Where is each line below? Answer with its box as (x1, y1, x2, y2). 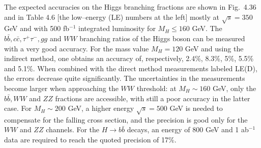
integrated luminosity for (78, 23, 156, 34)
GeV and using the (185, 43, 244, 53)
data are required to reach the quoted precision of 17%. (4, 134, 177, 145)
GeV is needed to (169, 103, 223, 113)
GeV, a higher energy (68, 103, 134, 113)
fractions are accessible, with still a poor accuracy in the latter (55, 93, 250, 103)
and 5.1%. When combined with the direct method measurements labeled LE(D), (4, 63, 257, 73)
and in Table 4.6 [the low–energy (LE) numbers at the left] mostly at (4, 11, 219, 22)
